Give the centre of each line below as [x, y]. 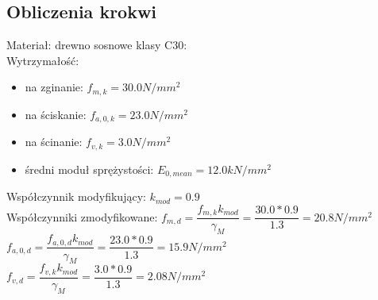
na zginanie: [54, 87]
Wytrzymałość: [43, 60]
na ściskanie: [56, 114]
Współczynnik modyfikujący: [76, 196]
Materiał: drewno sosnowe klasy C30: [97, 45]
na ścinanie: [54, 142]
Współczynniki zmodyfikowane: [82, 216]
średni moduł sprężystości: [89, 169]
